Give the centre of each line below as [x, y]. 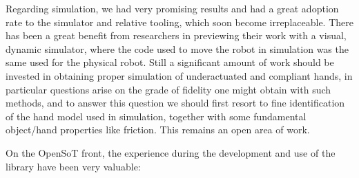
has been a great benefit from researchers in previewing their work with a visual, [176, 35]
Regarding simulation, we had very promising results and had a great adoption [172, 8]
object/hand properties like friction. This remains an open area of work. [158, 130]
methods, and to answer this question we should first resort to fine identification [175, 103]
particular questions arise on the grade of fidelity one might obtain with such [168, 89]
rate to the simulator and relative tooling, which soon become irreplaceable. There [179, 22]
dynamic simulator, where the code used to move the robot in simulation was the [177, 48]
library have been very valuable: [73, 166]
